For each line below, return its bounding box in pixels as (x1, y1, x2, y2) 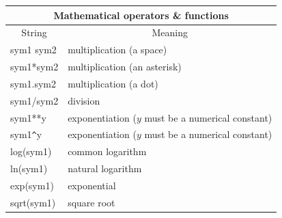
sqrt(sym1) (10, 195, 56, 209)
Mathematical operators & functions (53, 8, 229, 22)
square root (68, 195, 115, 209)
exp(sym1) (10, 178, 54, 192)
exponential (68, 178, 116, 192)
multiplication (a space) (68, 42, 167, 57)
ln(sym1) (10, 161, 48, 176)
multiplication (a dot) (68, 76, 158, 90)
